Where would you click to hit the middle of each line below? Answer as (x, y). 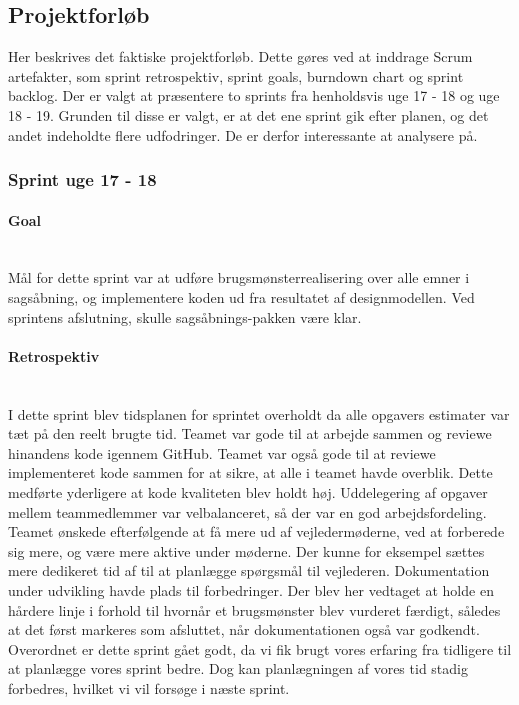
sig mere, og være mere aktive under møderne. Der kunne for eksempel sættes (246, 550)
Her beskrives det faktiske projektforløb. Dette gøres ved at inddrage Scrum (240, 56)
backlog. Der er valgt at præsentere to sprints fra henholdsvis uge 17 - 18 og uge (254, 95)
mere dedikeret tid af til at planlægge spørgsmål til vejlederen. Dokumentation (249, 570)
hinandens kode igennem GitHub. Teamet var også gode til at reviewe (222, 452)
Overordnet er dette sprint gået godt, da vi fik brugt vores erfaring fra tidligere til (260, 648)
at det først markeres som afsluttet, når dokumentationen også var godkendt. (244, 629)
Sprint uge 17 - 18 (82, 179)
